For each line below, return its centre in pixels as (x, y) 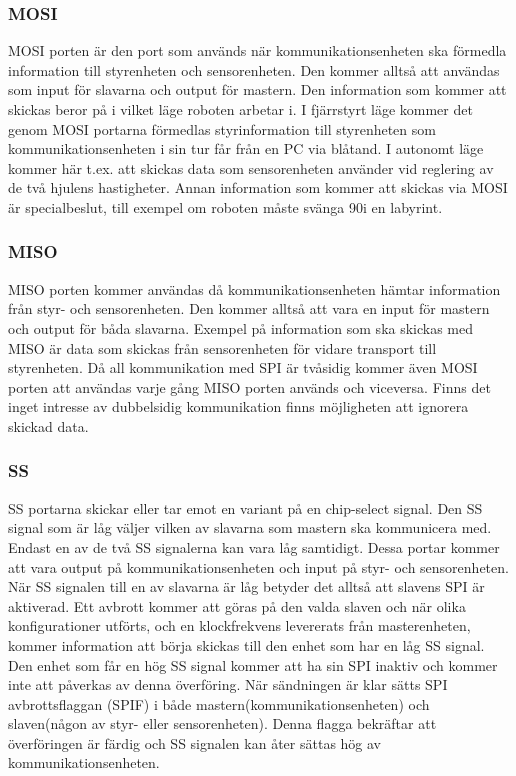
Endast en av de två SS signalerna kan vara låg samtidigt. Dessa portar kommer (254, 546)
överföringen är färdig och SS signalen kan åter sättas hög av (195, 742)
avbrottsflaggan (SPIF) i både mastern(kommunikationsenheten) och (219, 703)
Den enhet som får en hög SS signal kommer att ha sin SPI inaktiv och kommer (253, 664)
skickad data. (48, 425)
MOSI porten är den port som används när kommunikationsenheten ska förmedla (257, 50)
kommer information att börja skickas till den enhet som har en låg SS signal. (246, 644)
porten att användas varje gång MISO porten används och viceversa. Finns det (249, 386)
